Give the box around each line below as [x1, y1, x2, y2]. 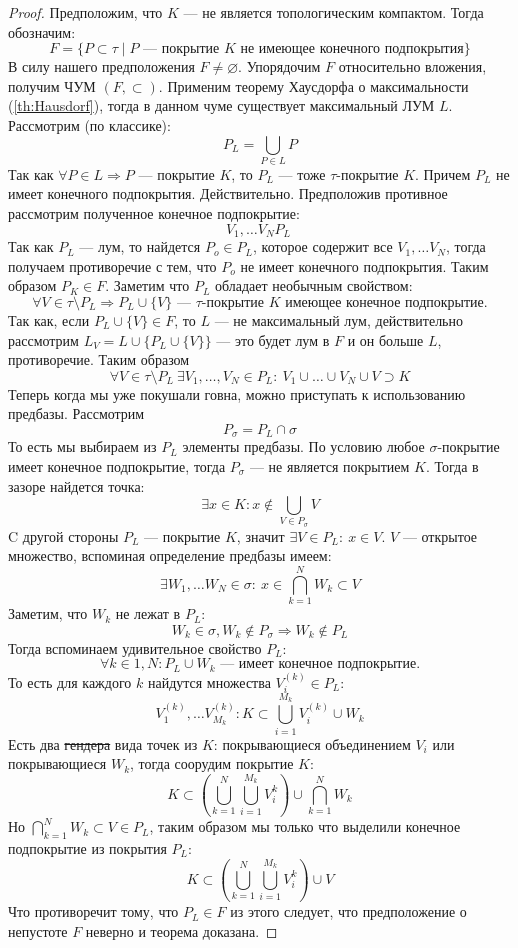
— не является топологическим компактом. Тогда [183, 2, 484, 22]
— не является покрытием [249, 455, 410, 476]
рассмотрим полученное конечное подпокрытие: [8, 203, 300, 224]
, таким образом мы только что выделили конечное [149, 816, 461, 837]
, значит [236, 525, 285, 546]
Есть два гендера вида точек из [8, 733, 198, 754]
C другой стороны [8, 525, 119, 546]
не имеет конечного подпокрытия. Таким [240, 255, 489, 276]
